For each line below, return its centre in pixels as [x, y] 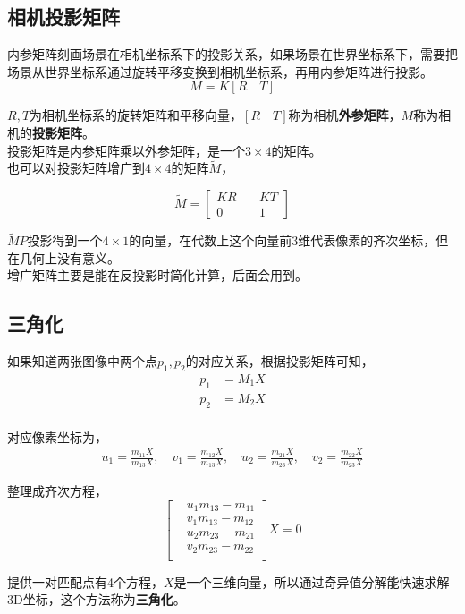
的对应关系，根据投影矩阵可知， [279, 361]
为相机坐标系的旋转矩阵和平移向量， [136, 115]
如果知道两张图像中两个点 [82, 361]
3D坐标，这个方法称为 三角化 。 [97, 599]
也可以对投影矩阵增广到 [76, 168]
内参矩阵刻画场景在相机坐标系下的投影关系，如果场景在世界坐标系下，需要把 [232, 54]
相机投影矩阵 [63, 17]
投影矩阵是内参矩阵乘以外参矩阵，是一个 [126, 150]
